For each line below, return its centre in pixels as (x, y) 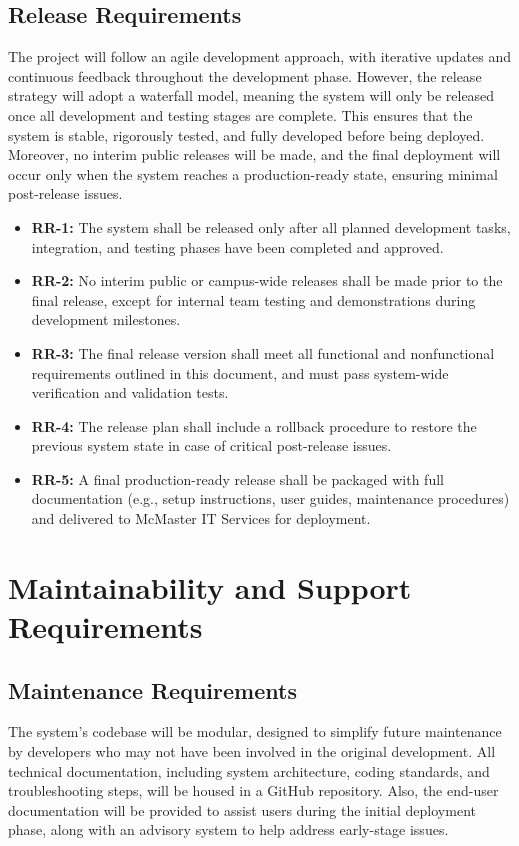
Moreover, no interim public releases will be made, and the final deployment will (254, 154)
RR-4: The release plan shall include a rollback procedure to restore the (254, 425)
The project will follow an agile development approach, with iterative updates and (260, 56)
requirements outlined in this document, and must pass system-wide (240, 372)
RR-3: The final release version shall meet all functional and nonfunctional (263, 352)
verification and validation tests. (130, 392)
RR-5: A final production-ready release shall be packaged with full (237, 478)
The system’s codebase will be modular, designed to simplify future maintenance (255, 731)
